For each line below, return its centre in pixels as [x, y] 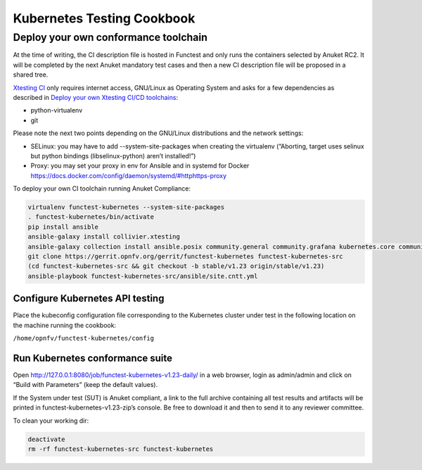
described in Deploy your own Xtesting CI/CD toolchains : [96, 97]
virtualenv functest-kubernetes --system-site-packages [126, 207]
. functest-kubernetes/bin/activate [91, 217]
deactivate [46, 439]
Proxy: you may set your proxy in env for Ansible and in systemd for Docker [140, 166]
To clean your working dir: [51, 420]
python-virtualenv [57, 110]
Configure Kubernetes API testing [89, 299]
